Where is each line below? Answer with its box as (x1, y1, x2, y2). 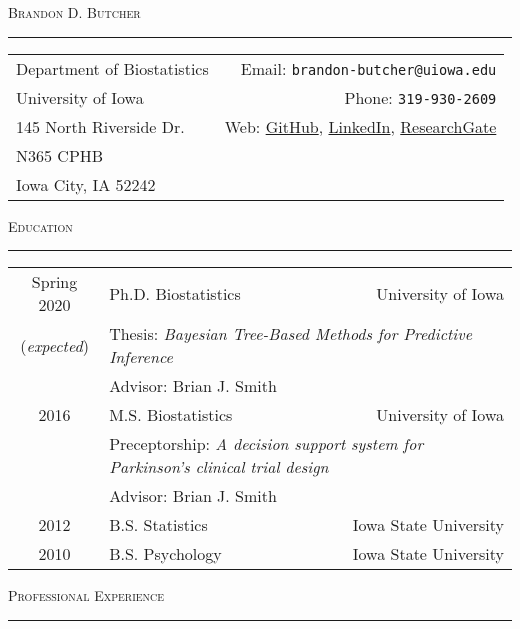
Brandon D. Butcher (8, 2, 141, 22)
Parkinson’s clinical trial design (109, 455, 329, 479)
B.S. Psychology (109, 542, 222, 566)
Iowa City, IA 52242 (16, 172, 156, 196)
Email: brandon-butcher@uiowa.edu (240, 56, 497, 80)
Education (8, 215, 73, 236)
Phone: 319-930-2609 (344, 85, 497, 109)
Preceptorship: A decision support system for (109, 432, 424, 456)
